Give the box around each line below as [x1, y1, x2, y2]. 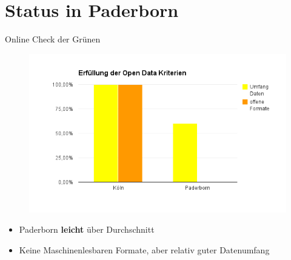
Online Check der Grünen [5, 33, 101, 45]
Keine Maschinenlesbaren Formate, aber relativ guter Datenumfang [19, 244, 270, 256]
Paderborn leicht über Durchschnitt [19, 223, 155, 236]
